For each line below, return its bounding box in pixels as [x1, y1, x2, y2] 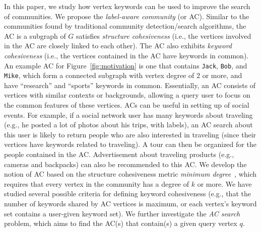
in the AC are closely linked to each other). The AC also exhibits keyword [4, 40, 232, 51]
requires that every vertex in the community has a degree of [4, 178, 189, 189]
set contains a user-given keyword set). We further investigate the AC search [4, 208, 240, 218]
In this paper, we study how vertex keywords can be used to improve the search [4, 1, 250, 11]
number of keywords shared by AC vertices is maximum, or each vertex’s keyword [4, 198, 257, 208]
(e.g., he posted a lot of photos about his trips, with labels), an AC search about [4, 119, 253, 130]
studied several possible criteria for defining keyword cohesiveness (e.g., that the [4, 188, 251, 199]
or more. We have [197, 178, 252, 189]
